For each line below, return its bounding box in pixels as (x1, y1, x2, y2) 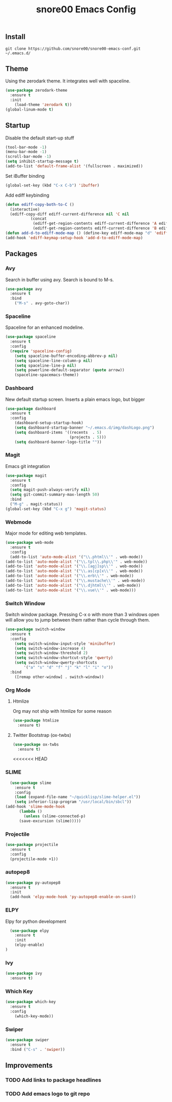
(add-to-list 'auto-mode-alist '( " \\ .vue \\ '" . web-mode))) (5, 587, 137, 592)
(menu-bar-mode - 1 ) (5, 150, 47, 155)
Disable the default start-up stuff (5, 135, 74, 141)
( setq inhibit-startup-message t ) (5, 159, 79, 164)
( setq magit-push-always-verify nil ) (10, 488, 91, 493)
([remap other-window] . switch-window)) (14, 674, 104, 680)
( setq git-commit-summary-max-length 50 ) (10, 492, 100, 497)
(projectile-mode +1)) (10, 856, 58, 861)
